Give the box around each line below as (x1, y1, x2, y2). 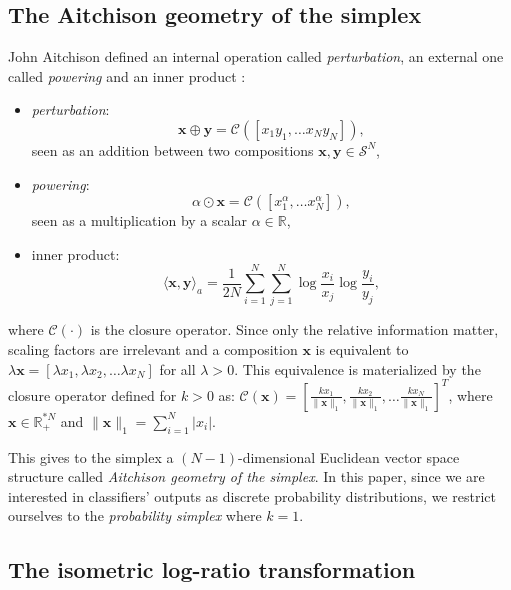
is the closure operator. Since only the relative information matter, (90, 319, 499, 340)
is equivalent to (315, 339, 409, 360)
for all (159, 358, 196, 379)
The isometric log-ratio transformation (8, 554, 416, 585)
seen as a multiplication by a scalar (31, 210, 248, 231)
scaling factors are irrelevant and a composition (8, 339, 298, 360)
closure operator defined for (8, 384, 177, 405)
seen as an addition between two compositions (31, 139, 314, 160)
